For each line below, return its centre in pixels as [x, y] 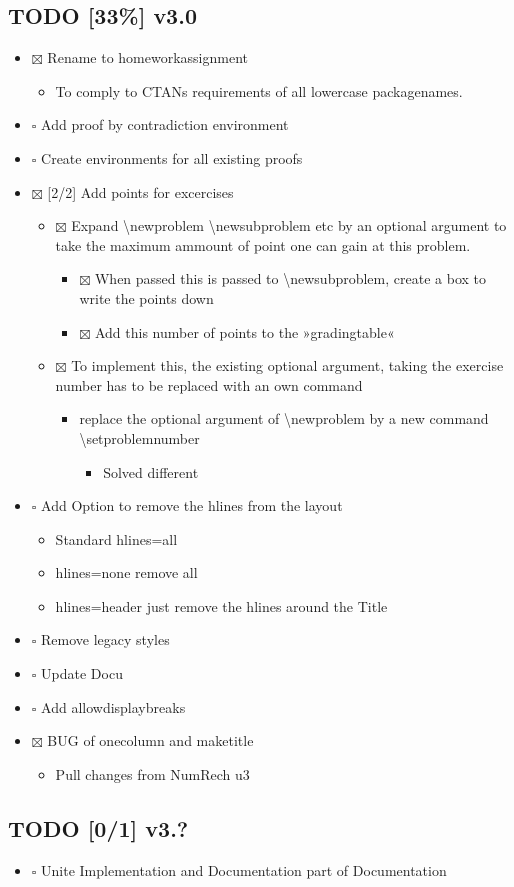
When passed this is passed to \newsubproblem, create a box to [290, 278]
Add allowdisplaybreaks [113, 706]
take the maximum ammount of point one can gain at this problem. [263, 244]
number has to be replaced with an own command [209, 384]
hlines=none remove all [126, 572]
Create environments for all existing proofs [172, 157]
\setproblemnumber [139, 437]
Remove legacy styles [105, 639]
